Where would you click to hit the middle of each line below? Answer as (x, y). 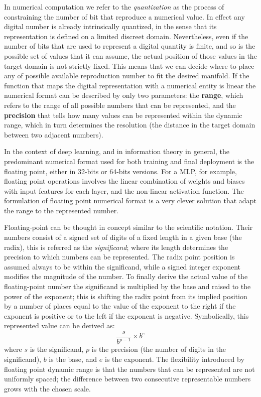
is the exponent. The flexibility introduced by (175, 359)
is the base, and (73, 359)
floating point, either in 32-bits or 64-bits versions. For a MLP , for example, (120, 171)
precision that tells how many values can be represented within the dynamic (123, 115)
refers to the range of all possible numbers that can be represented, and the (120, 105)
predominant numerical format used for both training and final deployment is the (129, 161)
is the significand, (57, 349)
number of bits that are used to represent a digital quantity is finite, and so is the (130, 46)
